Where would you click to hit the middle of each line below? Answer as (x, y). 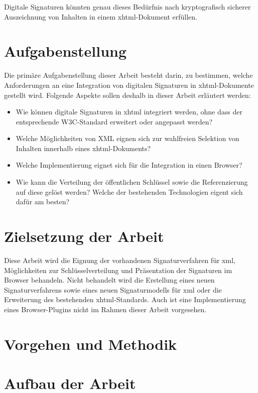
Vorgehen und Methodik (91, 344)
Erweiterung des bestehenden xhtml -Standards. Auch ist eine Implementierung (125, 299)
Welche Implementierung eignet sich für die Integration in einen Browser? (129, 165)
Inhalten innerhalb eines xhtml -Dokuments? (83, 148)
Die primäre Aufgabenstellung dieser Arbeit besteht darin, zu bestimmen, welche (128, 75)
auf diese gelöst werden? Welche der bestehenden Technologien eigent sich (129, 191)
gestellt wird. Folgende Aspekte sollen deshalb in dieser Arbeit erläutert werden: (127, 95)
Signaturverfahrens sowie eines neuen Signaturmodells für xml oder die (113, 289)
